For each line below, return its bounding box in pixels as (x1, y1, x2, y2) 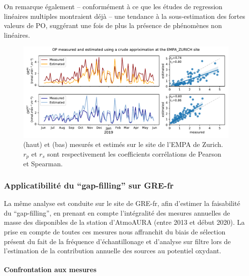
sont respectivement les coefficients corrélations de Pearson (47, 148, 221, 159)
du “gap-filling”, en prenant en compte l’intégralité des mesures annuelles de (4, 207, 230, 218)
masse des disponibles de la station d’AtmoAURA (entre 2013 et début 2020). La (4, 217, 245, 227)
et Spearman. (23, 159, 63, 169)
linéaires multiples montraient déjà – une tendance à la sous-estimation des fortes (4, 11, 246, 21)
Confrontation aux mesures (4, 264, 96, 275)
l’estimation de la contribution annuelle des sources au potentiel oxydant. (4, 246, 221, 256)
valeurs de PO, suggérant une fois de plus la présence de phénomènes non (4, 20, 222, 30)
